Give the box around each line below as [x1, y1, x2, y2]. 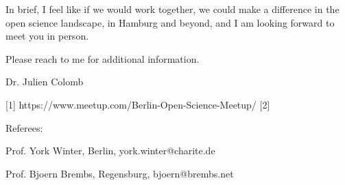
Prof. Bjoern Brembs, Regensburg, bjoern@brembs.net [5, 166, 234, 180]
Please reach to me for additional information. [5, 51, 200, 66]
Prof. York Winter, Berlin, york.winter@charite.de [5, 143, 215, 158]
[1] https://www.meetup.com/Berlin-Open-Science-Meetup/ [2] [5, 97, 270, 111]
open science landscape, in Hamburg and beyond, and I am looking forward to [5, 15, 335, 29]
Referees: [5, 120, 43, 134]
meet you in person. [5, 29, 89, 43]
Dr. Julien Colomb [5, 74, 84, 89]
